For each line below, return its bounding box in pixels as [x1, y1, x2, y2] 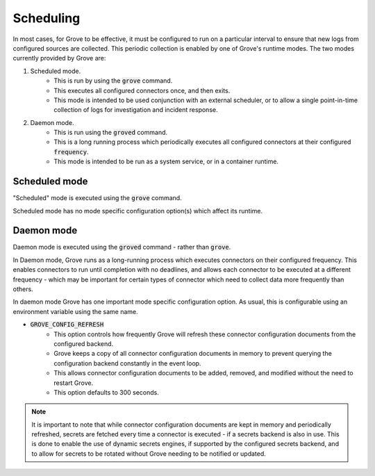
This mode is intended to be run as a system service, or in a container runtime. [53, 157, 279, 166]
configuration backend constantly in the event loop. [53, 359, 201, 368]
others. [12, 285, 34, 293]
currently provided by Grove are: [12, 54, 106, 63]
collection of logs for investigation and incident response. [53, 106, 218, 114]
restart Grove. [53, 379, 94, 387]
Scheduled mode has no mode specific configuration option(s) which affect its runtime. [12, 206, 263, 215]
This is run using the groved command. [53, 129, 168, 137]
